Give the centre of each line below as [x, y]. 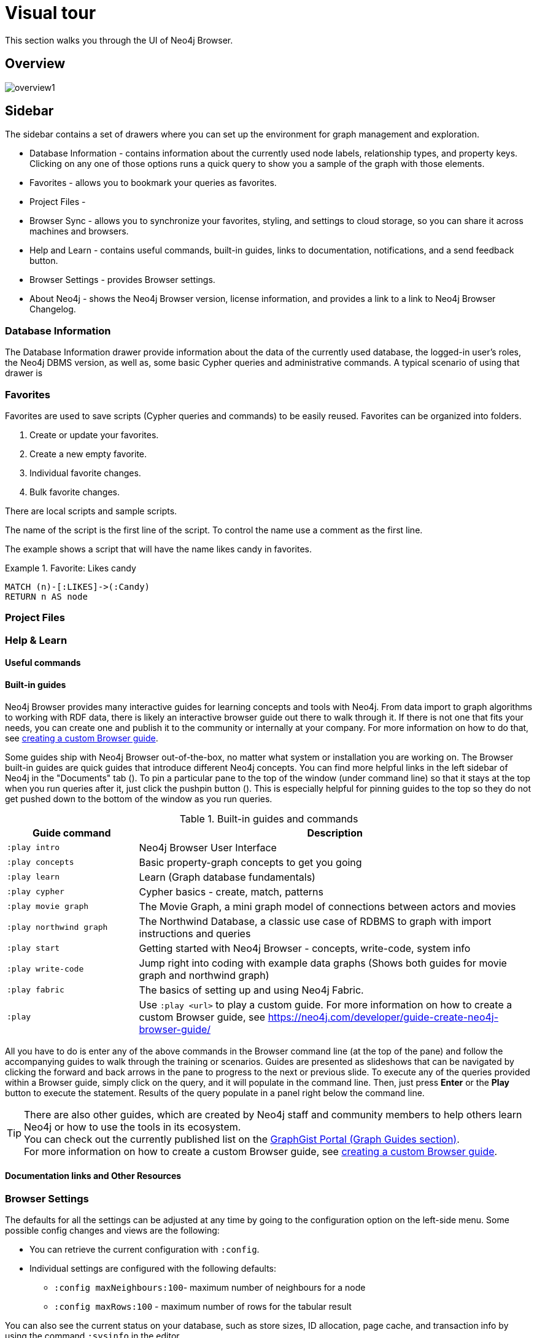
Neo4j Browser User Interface [208, 847]
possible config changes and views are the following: [112, 1231]
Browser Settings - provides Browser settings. [122, 280]
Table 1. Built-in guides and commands [269, 818]
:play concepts [41, 862]
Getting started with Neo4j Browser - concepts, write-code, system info [305, 948]
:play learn [33, 877]
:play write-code [45, 969]
